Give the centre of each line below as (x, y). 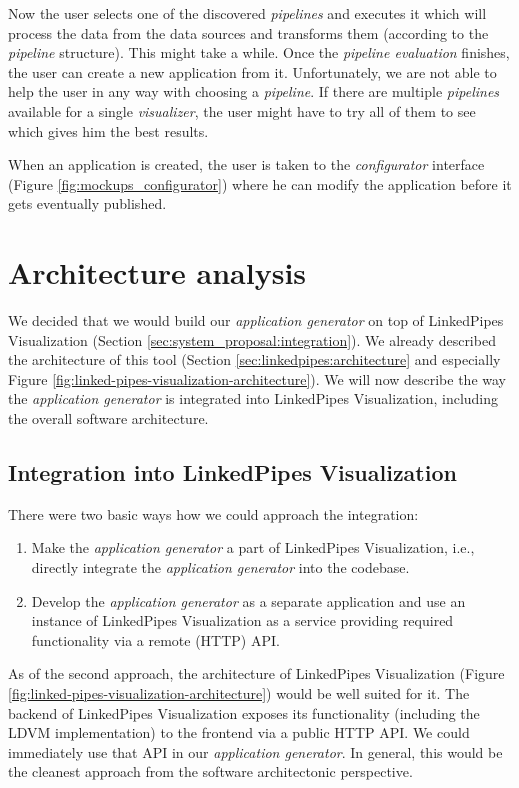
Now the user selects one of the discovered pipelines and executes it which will (247, 13)
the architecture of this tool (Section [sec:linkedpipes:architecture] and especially (254, 359)
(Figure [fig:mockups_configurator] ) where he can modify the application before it (260, 183)
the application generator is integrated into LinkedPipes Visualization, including (253, 398)
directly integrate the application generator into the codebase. (220, 567)
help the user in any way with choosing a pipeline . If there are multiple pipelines (254, 91)
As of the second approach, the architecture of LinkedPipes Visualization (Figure (256, 673)
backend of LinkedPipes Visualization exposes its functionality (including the (244, 712)
